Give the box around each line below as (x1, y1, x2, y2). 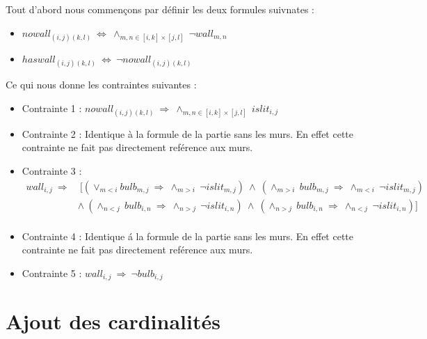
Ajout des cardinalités (6, 307, 220, 336)
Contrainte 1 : (22, 100, 82, 115)
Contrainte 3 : (22, 163, 82, 178)
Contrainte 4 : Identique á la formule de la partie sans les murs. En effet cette (22, 228, 354, 243)
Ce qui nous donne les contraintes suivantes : (6, 77, 197, 91)
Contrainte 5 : (22, 265, 82, 280)
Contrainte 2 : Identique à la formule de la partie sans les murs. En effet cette (22, 126, 354, 141)
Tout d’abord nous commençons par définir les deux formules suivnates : (6, 2, 314, 16)
